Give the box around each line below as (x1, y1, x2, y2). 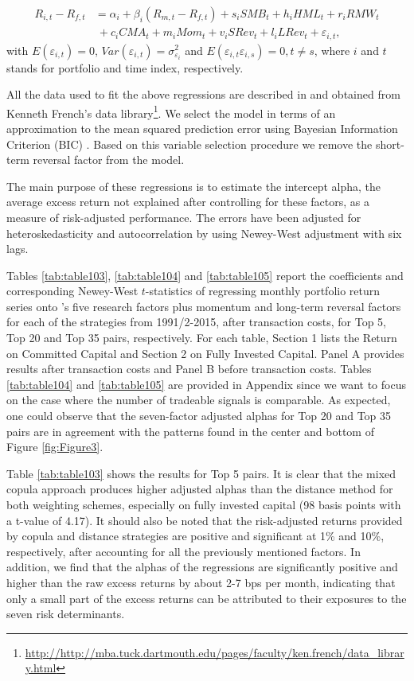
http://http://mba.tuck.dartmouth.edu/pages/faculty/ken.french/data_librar (25, 644, 404, 660)
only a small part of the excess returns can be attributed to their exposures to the (6, 590, 407, 606)
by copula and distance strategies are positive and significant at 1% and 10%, (6, 527, 385, 544)
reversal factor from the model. (33, 151, 185, 168)
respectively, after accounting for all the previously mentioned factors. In (6, 543, 361, 559)
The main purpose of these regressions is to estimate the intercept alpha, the (6, 177, 381, 194)
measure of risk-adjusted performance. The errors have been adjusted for (6, 208, 361, 225)
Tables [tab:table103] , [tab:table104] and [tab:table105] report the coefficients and (6, 267, 404, 283)
